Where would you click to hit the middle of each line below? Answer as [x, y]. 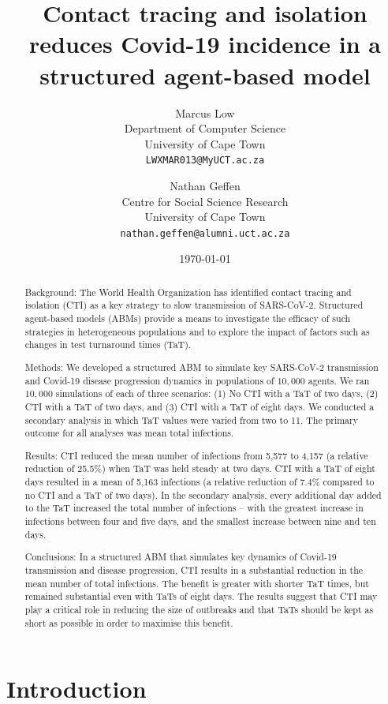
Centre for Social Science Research [205, 201]
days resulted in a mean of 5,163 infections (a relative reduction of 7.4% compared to [200, 482]
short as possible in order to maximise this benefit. [129, 622]
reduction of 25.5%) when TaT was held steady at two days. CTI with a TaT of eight [200, 468]
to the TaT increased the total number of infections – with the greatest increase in [194, 508]
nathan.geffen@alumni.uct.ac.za [205, 233]
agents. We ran [339, 380]
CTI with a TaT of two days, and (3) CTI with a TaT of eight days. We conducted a [200, 406]
